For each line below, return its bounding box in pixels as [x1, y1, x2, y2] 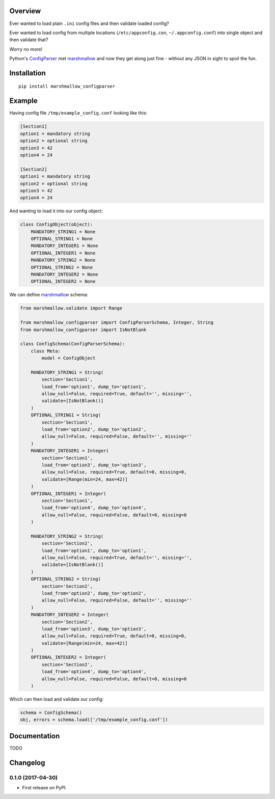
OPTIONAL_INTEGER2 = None [31, 279, 96, 285]
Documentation [9, 731, 60, 740]
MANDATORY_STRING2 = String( [31, 533, 104, 539]
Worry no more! [9, 46, 43, 52]
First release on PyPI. [22, 785, 67, 791]
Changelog [9, 758, 45, 767]
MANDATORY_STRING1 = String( [31, 369, 104, 375]
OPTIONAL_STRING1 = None [31, 236, 93, 242]
